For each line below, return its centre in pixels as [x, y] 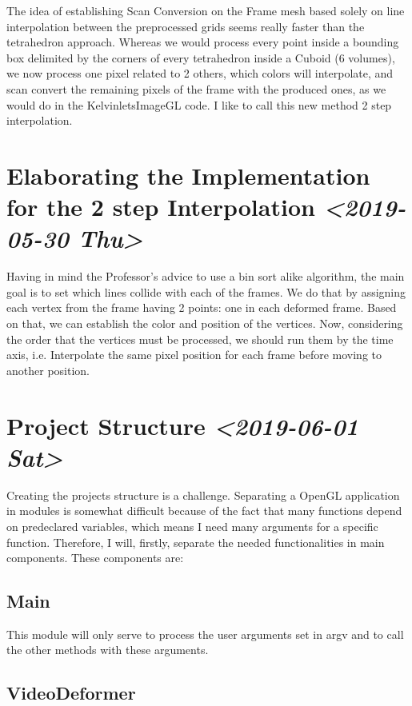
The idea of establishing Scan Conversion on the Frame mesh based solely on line [206, 10]
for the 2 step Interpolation [161, 207]
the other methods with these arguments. [108, 650]
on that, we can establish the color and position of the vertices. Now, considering [205, 323]
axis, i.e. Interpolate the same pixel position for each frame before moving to [194, 355]
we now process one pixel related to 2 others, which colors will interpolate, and [200, 73]
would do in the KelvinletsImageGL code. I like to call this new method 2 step [199, 104]
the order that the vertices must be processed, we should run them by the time [200, 339]
